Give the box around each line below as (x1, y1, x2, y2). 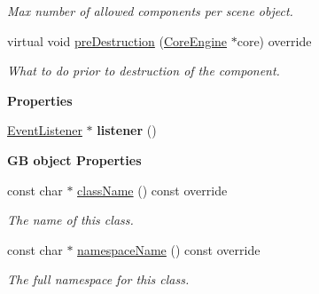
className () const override (77, 180, 228, 199)
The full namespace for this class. (7, 270, 190, 289)
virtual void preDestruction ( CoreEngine (7, 31, 228, 50)
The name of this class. (7, 211, 134, 229)
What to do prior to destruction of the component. (7, 61, 280, 80)
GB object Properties (7, 150, 142, 169)
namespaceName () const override (77, 240, 261, 258)
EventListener (7, 121, 82, 139)
